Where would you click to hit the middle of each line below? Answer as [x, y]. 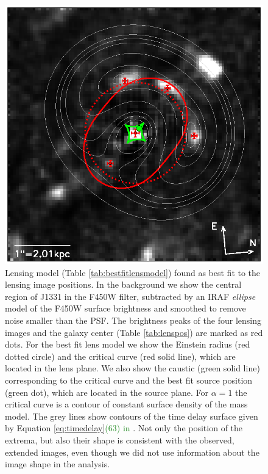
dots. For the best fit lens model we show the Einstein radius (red [128, 344]
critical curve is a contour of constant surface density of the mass [126, 404]
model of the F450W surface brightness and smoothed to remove [125, 308]
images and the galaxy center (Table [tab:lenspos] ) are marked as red [134, 332]
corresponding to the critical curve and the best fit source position [129, 380]
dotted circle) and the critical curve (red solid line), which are [120, 356]
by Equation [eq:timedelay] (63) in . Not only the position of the [124, 428]
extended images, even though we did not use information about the [132, 452]
